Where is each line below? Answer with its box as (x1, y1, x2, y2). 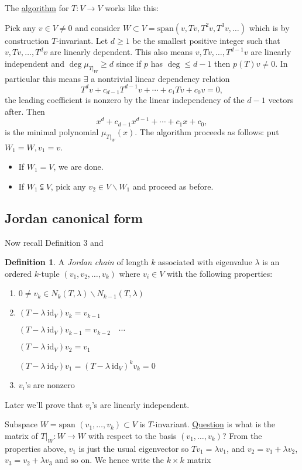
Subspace (5, 418, 38, 430)
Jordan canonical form (5, 208, 143, 227)
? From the (222, 429, 262, 441)
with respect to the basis (88, 429, 177, 441)
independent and (5, 57, 64, 69)
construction (5, 34, 49, 46)
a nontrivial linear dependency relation (91, 72, 230, 84)
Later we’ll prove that (5, 398, 83, 410)
